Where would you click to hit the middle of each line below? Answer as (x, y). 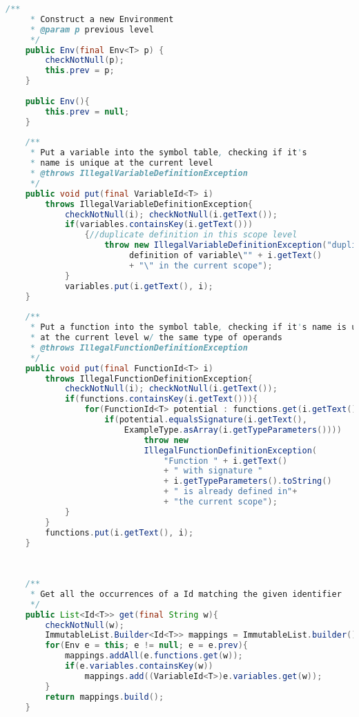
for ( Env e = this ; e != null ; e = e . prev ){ (146, 646)
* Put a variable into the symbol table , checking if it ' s (168, 153)
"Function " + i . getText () (226, 461)
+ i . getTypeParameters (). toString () (248, 481)
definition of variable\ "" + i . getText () (225, 255)
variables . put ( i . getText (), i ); (139, 286)
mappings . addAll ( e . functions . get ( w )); (154, 656)
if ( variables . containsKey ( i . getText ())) (159, 225)
